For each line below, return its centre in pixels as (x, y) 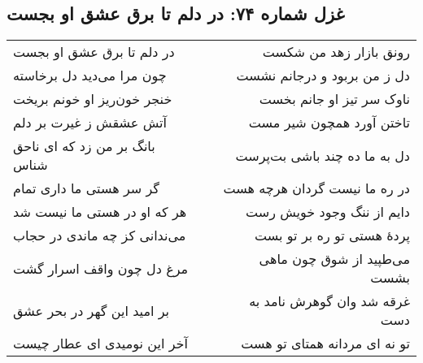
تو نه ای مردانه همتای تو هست (325, 344)
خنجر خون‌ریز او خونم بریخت (93, 99)
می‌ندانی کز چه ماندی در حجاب (100, 236)
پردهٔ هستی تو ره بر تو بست (332, 236)
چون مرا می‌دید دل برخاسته (90, 76)
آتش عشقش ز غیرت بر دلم (90, 123)
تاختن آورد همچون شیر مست (329, 123)
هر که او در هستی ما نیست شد (100, 212)
